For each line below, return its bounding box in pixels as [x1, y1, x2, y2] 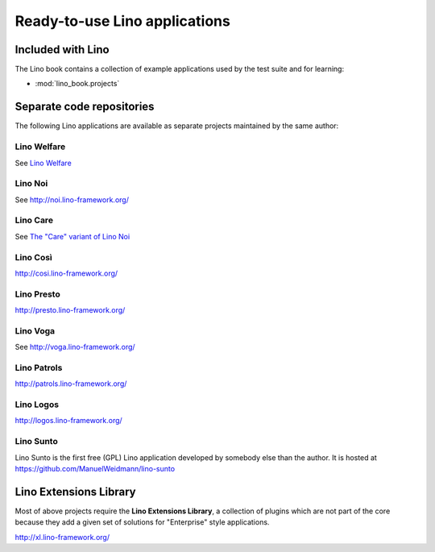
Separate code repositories [14, 100, 155, 114]
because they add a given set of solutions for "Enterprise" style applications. [14, 517, 270, 527]
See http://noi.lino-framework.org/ [14, 194, 129, 205]
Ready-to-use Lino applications [14, 12, 231, 30]
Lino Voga [14, 325, 56, 336]
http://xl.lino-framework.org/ [14, 532, 110, 542]
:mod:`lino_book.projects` [35, 79, 120, 89]
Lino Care [14, 214, 54, 226]
